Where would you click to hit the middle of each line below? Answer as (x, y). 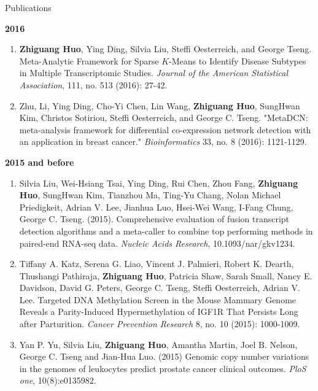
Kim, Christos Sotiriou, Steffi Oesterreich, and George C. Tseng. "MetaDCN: (164, 118)
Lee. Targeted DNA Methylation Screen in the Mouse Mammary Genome (158, 299)
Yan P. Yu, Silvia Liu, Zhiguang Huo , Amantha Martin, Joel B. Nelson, (158, 344)
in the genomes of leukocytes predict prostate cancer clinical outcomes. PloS (163, 368)
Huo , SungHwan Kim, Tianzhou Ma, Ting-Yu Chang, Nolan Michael (150, 195)
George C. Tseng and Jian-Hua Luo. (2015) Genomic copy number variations (164, 356)
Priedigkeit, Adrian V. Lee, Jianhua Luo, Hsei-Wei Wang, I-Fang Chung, (156, 207)
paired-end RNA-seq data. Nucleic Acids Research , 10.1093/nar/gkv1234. (157, 243)
